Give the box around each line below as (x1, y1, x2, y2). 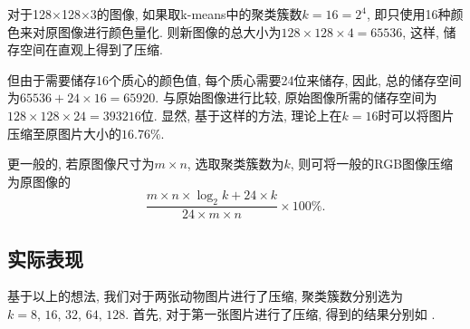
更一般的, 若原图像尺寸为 (7, 154, 155, 173)
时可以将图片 (378, 105, 455, 124)
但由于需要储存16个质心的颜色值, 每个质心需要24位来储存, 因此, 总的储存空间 (7, 70, 462, 89)
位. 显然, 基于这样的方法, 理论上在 (140, 105, 342, 124)
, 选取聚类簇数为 (187, 154, 284, 173)
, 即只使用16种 (366, 5, 451, 23)
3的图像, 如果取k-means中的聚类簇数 (90, 5, 302, 23)
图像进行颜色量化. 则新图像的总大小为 (57, 22, 282, 41)
